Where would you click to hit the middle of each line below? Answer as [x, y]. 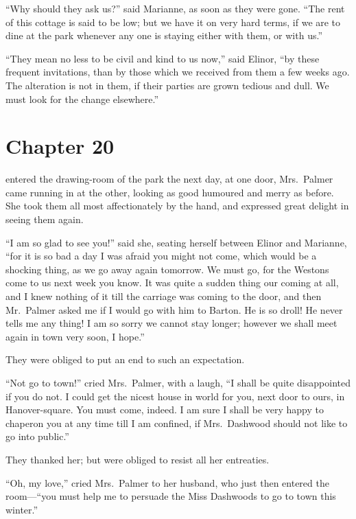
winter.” [22, 509]
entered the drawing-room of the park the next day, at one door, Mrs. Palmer [169, 179]
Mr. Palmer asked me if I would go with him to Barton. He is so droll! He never [174, 309]
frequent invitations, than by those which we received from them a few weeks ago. [178, 72]
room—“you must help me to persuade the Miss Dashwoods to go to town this [171, 496]
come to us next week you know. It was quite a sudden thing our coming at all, [172, 282]
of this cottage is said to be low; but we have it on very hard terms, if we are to [173, 22]
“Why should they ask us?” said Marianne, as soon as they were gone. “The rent [175, 8]
